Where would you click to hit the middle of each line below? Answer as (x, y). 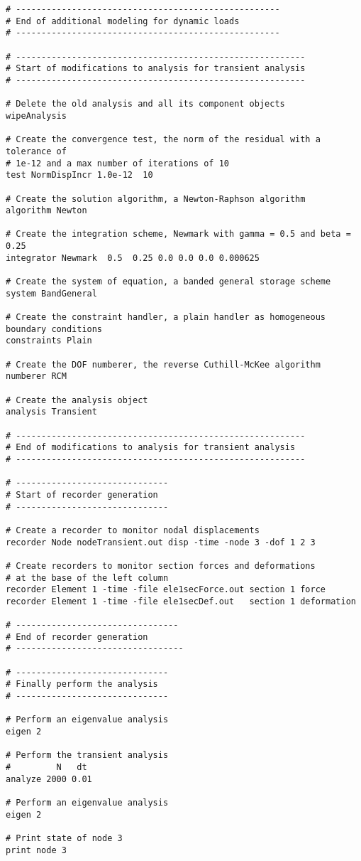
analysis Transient (51, 412)
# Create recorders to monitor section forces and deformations (161, 566)
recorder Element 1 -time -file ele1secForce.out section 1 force (166, 590)
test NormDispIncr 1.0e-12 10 (79, 175)
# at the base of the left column (87, 578)
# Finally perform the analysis (82, 684)
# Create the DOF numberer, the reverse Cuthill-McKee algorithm (163, 364)
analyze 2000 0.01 (49, 779)
